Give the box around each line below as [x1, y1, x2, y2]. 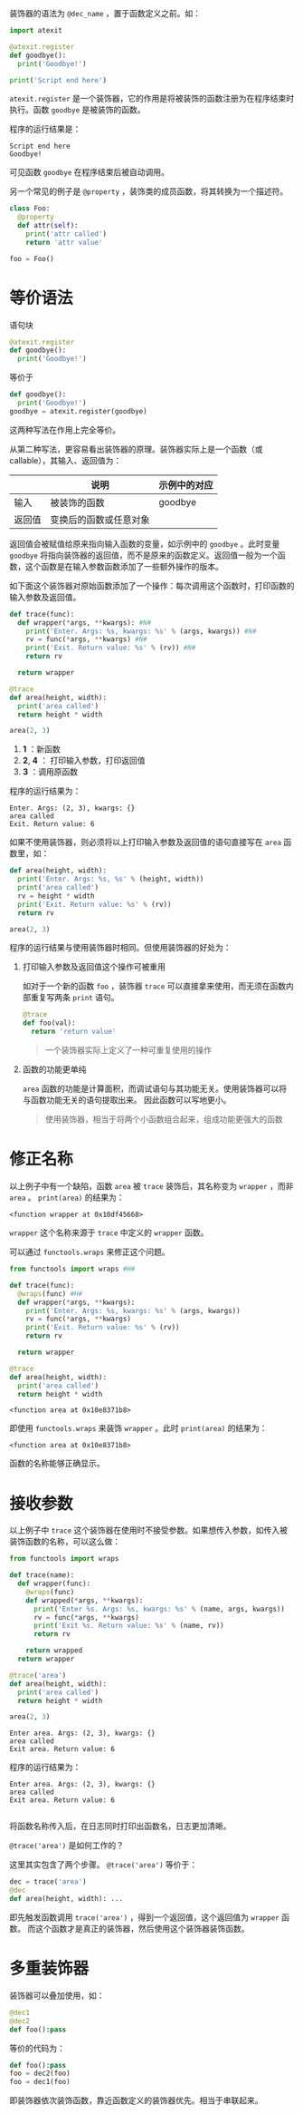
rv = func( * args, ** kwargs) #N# [25, 635, 147, 644]
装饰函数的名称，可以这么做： [9, 1536, 120, 1547]
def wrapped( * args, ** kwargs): [25, 1595, 144, 1605]
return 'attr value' [25, 238, 103, 247]
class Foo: [9, 204, 51, 213]
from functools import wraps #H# [9, 1264, 136, 1273]
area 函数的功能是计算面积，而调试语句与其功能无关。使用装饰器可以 [22, 1083, 279, 1095]
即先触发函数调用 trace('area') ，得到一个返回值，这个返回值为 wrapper [9, 1912, 280, 1923]
